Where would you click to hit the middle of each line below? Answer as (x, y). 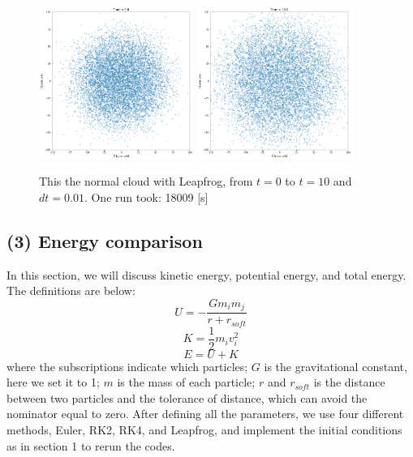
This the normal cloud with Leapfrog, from (146, 181)
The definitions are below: (71, 290)
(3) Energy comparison (105, 240)
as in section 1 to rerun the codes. (91, 445)
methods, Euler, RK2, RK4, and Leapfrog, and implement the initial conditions (204, 430)
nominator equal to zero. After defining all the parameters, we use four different (205, 414)
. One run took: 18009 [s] (146, 196)
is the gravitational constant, (336, 366)
